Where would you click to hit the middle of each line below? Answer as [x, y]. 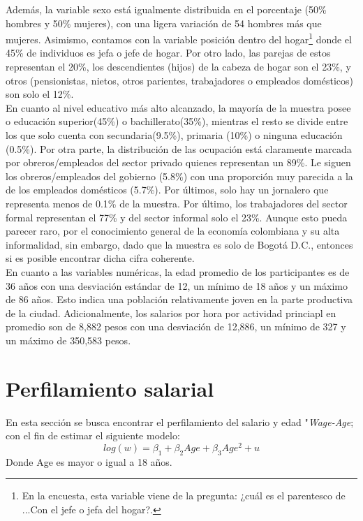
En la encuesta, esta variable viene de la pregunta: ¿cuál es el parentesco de [184, 496]
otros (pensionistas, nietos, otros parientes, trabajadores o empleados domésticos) [180, 80]
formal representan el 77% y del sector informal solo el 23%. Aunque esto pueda [177, 217]
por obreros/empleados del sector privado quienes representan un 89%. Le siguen [178, 162]
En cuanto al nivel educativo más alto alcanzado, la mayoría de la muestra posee [178, 107]
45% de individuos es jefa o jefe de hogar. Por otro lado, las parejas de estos [168, 53]
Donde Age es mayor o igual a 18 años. [89, 461]
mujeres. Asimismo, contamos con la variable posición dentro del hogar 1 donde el [179, 38]
